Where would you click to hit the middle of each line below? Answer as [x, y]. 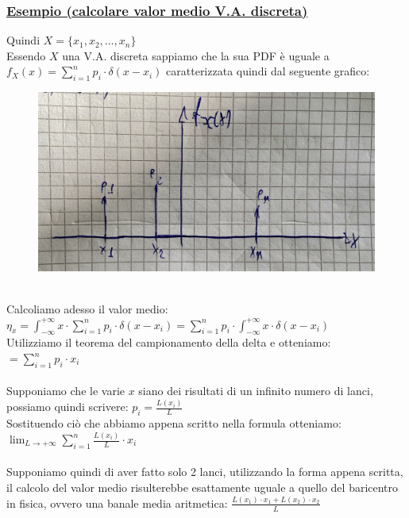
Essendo [26, 55]
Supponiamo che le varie [66, 391]
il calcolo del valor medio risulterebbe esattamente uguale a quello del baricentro [203, 487]
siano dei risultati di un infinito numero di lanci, [256, 391]
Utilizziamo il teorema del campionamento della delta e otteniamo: [169, 342]
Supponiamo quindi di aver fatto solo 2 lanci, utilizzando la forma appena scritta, [205, 472]
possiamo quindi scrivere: [68, 407]
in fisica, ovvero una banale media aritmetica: [117, 503]
